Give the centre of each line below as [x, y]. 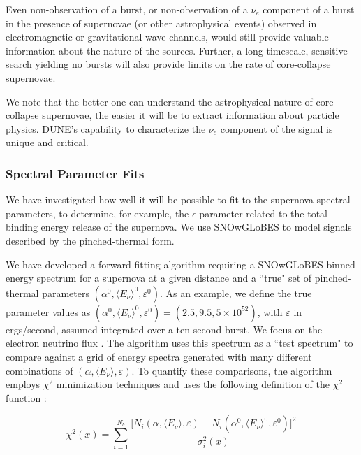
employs [23, 384]
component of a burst [309, 9]
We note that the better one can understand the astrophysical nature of [159, 101]
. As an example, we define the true [236, 292]
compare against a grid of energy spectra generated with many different [159, 356]
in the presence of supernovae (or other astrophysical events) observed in [161, 23]
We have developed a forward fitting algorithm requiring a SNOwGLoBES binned [180, 264]
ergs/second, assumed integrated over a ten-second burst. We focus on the [164, 329]
